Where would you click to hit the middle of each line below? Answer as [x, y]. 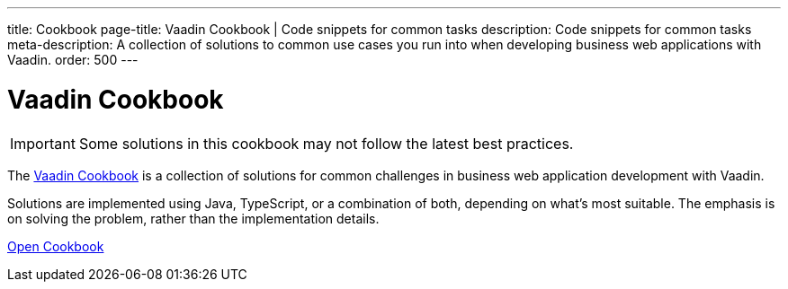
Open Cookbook [56, 246]
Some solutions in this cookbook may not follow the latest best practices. [326, 143]
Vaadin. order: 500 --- [73, 60]
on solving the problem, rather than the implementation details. [193, 218]
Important [43, 143]
